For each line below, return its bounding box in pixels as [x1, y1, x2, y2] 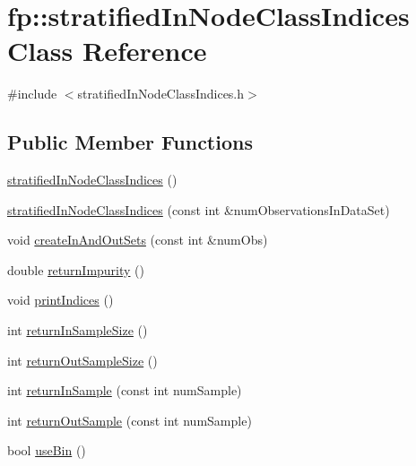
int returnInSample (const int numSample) [7, 381, 242, 400]
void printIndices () [7, 290, 114, 309]
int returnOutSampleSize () [7, 350, 158, 369]
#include [7, 84, 57, 103]
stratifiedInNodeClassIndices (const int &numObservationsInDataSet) [7, 200, 390, 219]
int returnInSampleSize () [7, 321, 148, 340]
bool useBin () [7, 441, 86, 460]
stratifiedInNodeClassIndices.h [77, 84, 245, 103]
